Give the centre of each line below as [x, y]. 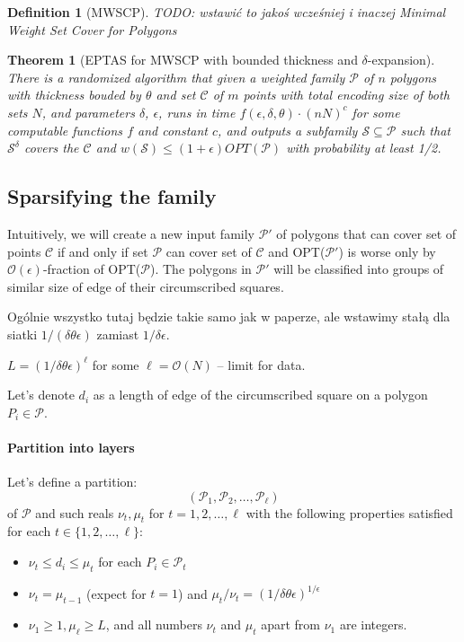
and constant [173, 130]
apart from [290, 624]
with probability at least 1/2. [364, 148]
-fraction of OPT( [92, 269]
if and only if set [103, 251]
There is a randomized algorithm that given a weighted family [176, 77]
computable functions [65, 130]
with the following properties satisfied [349, 512]
